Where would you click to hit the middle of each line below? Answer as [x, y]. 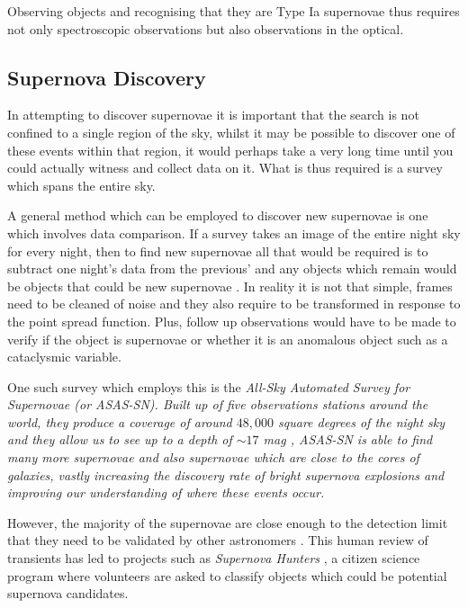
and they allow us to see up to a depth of [120, 439]
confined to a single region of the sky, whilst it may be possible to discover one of [231, 132]
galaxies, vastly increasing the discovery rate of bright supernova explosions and [226, 474]
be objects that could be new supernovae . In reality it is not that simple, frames [230, 286]
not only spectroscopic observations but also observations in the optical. [206, 28]
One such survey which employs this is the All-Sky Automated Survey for [209, 386]
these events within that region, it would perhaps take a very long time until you [230, 150]
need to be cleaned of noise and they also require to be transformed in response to [234, 304]
